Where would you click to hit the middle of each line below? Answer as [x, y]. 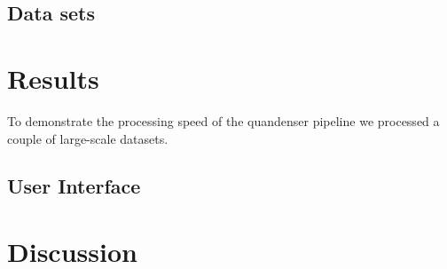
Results [53, 78]
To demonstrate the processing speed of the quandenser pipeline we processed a [223, 120]
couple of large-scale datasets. [88, 138]
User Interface [74, 186]
